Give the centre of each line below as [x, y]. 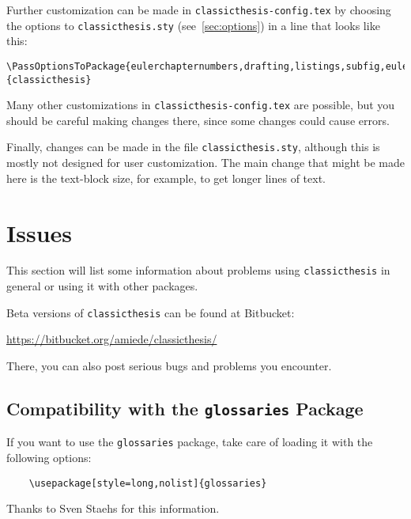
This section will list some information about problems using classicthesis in [198, 270]
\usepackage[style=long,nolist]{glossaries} [148, 483]
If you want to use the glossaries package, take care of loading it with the [190, 442]
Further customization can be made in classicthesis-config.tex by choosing [199, 9]
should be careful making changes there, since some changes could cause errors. [198, 120]
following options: [49, 457]
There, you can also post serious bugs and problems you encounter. [169, 365]
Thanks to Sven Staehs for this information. [113, 508]
